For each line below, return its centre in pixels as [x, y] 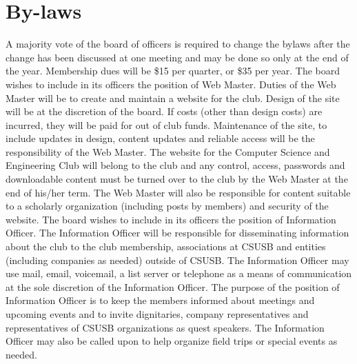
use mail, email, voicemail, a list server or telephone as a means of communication [179, 273]
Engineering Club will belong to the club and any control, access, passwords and [175, 165]
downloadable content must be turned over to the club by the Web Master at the [177, 179]
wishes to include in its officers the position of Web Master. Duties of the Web [171, 84]
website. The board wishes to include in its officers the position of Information [171, 219]
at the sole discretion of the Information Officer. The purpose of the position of [173, 286]
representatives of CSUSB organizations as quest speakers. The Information [165, 327]
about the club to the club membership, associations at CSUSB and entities [166, 246]
